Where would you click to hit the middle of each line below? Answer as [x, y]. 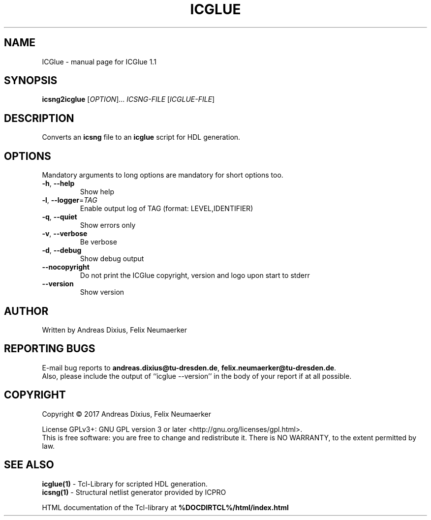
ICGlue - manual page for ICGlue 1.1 [99, 61]
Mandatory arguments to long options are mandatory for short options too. [163, 175]
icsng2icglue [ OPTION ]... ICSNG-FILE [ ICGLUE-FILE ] [128, 99]
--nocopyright [66, 267]
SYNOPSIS [31, 81]
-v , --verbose [65, 234]
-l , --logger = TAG [70, 200]
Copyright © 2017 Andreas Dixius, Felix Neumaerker [127, 414]
